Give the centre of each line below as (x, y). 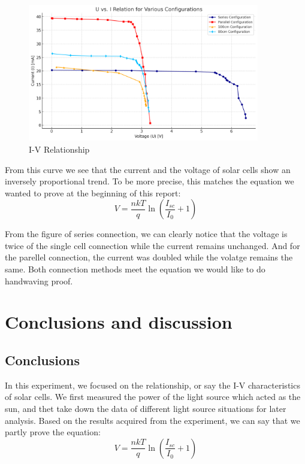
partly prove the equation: (53, 432)
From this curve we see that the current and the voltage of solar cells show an (148, 169)
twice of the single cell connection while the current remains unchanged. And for (152, 245)
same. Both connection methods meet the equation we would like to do (135, 269)
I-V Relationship (59, 149)
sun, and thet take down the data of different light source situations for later (146, 409)
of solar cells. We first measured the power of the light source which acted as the (153, 397)
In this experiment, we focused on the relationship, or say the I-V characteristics (152, 385)
